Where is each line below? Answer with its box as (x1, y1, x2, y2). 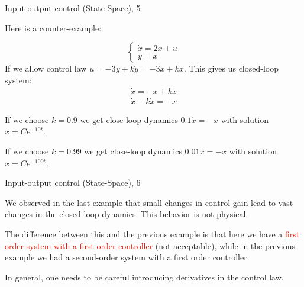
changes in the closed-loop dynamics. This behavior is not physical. (5, 208, 248, 220)
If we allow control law (5, 62, 87, 75)
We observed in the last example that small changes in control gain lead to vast (5, 196, 293, 208)
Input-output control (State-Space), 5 (5, 2, 141, 14)
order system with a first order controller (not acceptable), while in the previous (5, 239, 296, 251)
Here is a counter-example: (5, 21, 102, 34)
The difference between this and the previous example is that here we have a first (5, 228, 300, 240)
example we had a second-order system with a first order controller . (5, 251, 250, 263)
